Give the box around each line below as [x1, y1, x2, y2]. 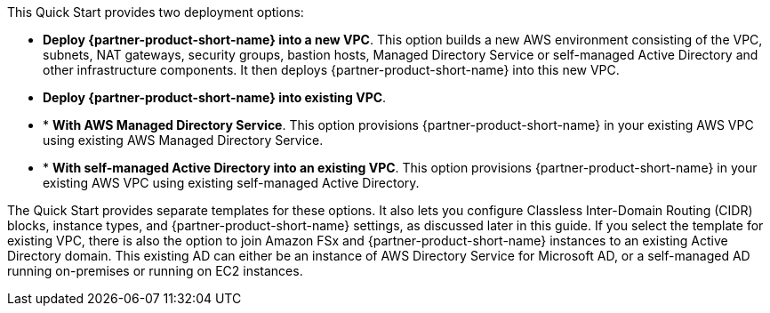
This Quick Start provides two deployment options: [7, 4, 304, 20]
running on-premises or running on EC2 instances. [7, 263, 303, 278]
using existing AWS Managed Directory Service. [43, 132, 324, 148]
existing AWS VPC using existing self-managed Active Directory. [43, 175, 420, 190]
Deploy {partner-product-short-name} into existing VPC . [43, 90, 387, 105]
